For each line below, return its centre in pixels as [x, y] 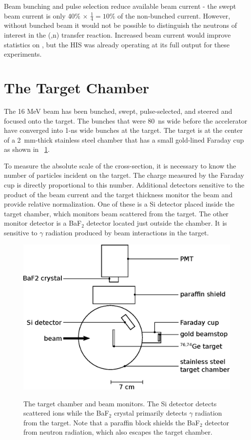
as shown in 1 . [27, 149]
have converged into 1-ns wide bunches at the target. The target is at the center [123, 130]
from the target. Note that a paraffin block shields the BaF [112, 422]
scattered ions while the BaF [66, 413]
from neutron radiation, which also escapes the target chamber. [118, 432]
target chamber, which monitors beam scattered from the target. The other [116, 213]
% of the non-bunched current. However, [170, 15]
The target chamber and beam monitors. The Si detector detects [120, 403]
